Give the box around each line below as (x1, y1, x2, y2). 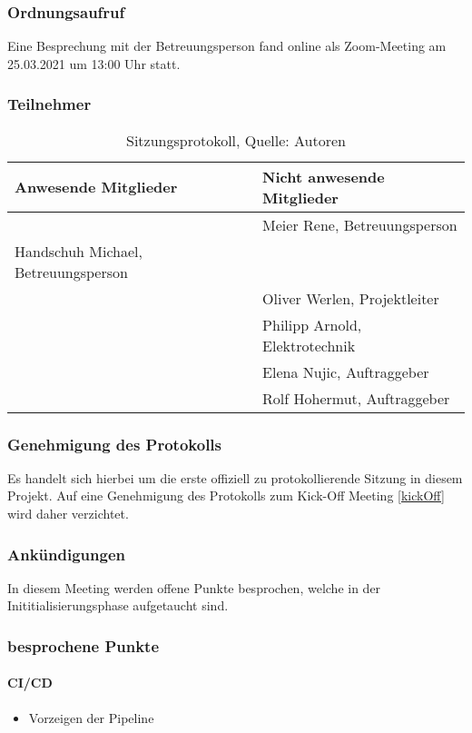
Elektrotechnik (262, 334, 356, 356)
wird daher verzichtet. (7, 504, 129, 523)
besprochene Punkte (7, 634, 160, 657)
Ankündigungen (7, 542, 125, 565)
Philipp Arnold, (262, 313, 362, 335)
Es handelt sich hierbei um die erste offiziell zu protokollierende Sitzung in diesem (7, 468, 463, 487)
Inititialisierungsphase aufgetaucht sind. (7, 596, 229, 615)
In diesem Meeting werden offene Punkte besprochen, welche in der (7, 578, 381, 597)
